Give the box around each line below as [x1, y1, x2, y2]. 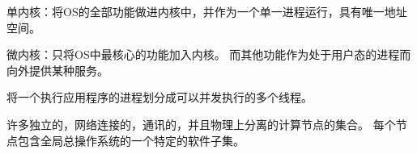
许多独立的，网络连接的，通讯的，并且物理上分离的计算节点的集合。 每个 [6, 115, 396, 132]
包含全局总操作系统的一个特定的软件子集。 [17, 131, 245, 148]
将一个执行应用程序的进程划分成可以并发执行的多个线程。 [6, 89, 313, 106]
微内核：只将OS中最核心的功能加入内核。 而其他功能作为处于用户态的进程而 [6, 46, 411, 63]
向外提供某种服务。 [6, 61, 109, 78]
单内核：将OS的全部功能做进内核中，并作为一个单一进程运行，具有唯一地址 [6, 3, 407, 19]
